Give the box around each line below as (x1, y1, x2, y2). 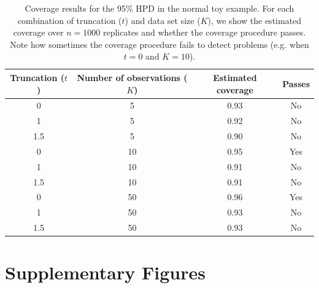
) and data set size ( (125, 14, 201, 26)
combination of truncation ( (17, 14, 122, 26)
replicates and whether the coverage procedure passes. (102, 26, 306, 39)
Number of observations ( (77, 71, 188, 84)
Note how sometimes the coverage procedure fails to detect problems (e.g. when (10, 37, 309, 50)
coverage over (13, 26, 64, 39)
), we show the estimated (207, 14, 302, 26)
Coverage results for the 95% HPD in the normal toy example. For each (25, 2, 294, 14)
